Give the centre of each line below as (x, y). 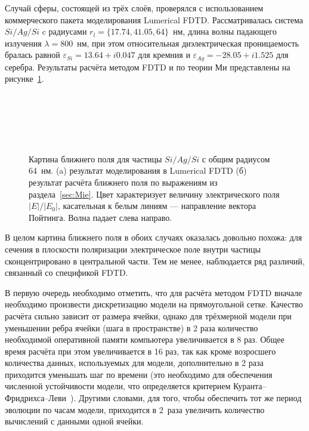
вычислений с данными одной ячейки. (74, 421)
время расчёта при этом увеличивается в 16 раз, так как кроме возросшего (140, 351)
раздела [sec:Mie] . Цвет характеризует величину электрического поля (154, 194)
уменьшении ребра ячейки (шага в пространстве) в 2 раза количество (132, 327)
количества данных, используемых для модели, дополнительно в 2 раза (134, 363)
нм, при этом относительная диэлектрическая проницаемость (188, 43)
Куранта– (250, 386)
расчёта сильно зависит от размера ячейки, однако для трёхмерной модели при (148, 315)
